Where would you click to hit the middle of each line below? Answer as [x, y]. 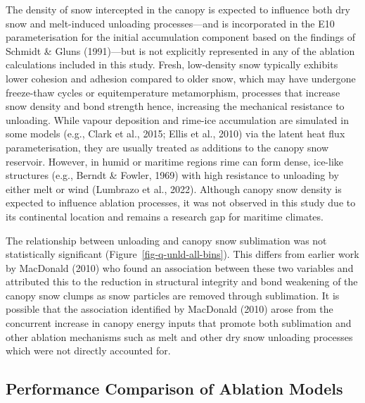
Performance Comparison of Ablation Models [174, 389]
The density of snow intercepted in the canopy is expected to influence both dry [178, 9]
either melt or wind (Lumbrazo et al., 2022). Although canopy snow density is [174, 188]
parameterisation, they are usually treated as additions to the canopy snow [167, 147]
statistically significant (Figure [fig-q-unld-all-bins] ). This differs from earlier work [182, 254]
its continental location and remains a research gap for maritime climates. [165, 216]
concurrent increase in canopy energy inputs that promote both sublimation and [179, 323]
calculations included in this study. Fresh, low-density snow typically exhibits [172, 64]
